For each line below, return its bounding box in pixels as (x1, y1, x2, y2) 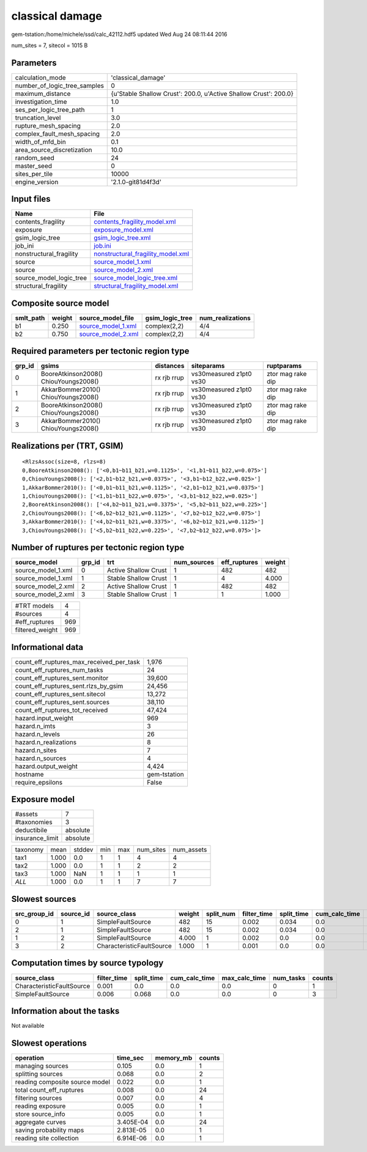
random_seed (15, 153, 54, 162)
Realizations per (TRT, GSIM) (11, 440, 124, 451)
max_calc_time (221, 973, 266, 982)
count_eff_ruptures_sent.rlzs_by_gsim (15, 682, 124, 690)
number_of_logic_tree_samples (15, 81, 104, 90)
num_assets (172, 846, 207, 854)
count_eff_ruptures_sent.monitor (15, 673, 109, 682)
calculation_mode (15, 73, 67, 82)
